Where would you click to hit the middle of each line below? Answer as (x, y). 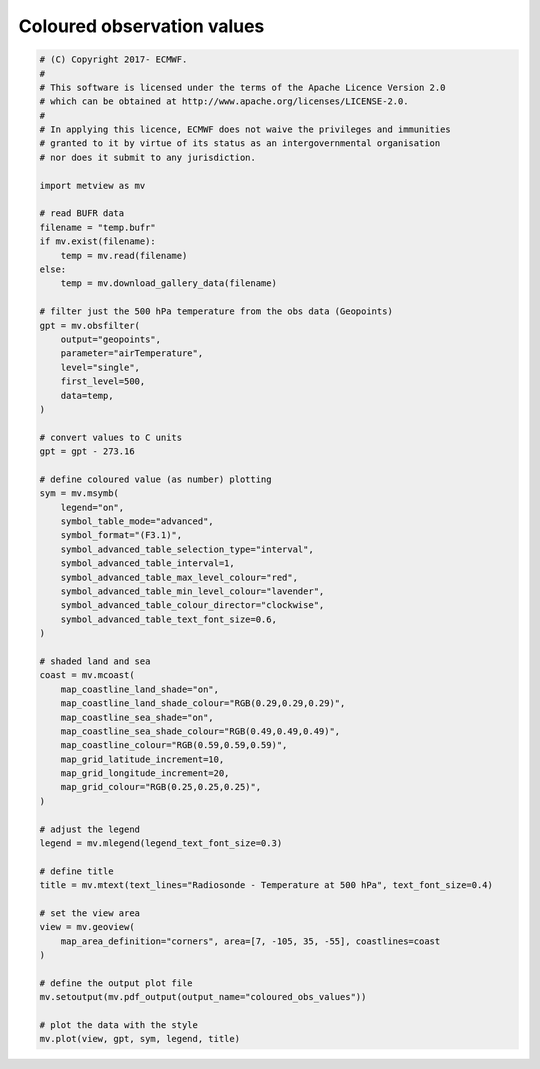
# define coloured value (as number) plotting (155, 479)
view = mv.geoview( (87, 927)
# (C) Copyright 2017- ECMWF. (113, 59)
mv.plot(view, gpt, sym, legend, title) (139, 1039)
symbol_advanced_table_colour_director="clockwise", (192, 605)
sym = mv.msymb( (79, 493)
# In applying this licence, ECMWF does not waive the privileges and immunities (245, 129)
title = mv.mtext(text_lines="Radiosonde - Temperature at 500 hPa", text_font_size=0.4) (266, 885)
